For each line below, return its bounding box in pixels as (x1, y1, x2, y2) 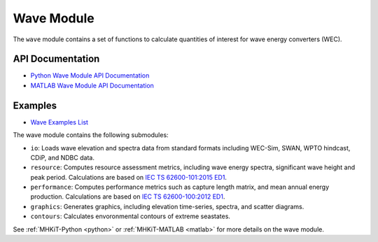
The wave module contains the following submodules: (13, 131, 169, 139)
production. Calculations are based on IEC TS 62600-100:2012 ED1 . (30, 192, 225, 201)
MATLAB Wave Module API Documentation (30, 81, 154, 90)
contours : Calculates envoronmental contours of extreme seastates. (30, 212, 231, 220)
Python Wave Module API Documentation (30, 71, 150, 80)
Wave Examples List (30, 118, 89, 126)
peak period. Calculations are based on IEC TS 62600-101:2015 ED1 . (30, 173, 227, 181)
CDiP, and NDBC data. (30, 153, 94, 162)
